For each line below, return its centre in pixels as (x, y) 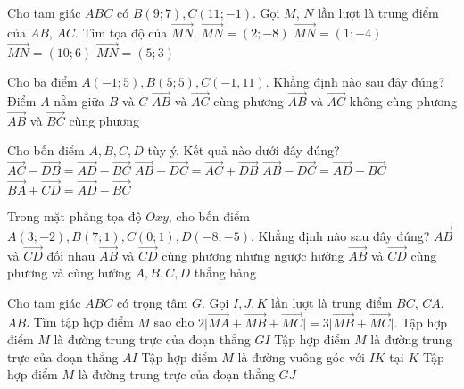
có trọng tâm (152, 302)
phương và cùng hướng (69, 273)
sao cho (174, 322)
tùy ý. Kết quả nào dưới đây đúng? (244, 150)
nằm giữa (79, 101)
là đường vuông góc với (301, 356)
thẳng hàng (225, 273)
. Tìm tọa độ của (121, 32)
